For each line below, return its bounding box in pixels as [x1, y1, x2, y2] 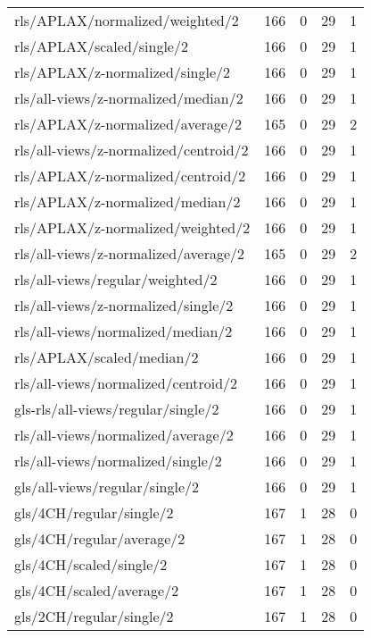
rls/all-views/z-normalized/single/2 [14, 295, 234, 315]
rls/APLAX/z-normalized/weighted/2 [14, 217, 251, 238]
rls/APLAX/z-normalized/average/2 [14, 113, 242, 134]
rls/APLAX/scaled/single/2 [14, 36, 188, 56]
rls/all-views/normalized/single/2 [14, 450, 222, 471]
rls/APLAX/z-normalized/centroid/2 [14, 165, 246, 186]
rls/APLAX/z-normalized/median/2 [14, 191, 241, 212]
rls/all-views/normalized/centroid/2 [14, 373, 238, 393]
